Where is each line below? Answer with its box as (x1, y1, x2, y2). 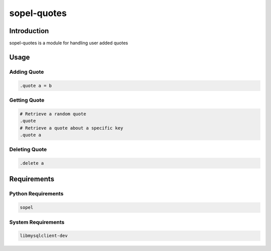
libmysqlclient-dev (20, 233, 68, 238)
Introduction (9, 27, 49, 35)
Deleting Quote (9, 146, 47, 153)
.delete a (20, 161, 44, 166)
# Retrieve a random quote (20, 111, 86, 116)
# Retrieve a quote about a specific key (20, 125, 123, 131)
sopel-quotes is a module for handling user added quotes (9, 40, 128, 46)
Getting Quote (9, 96, 45, 103)
